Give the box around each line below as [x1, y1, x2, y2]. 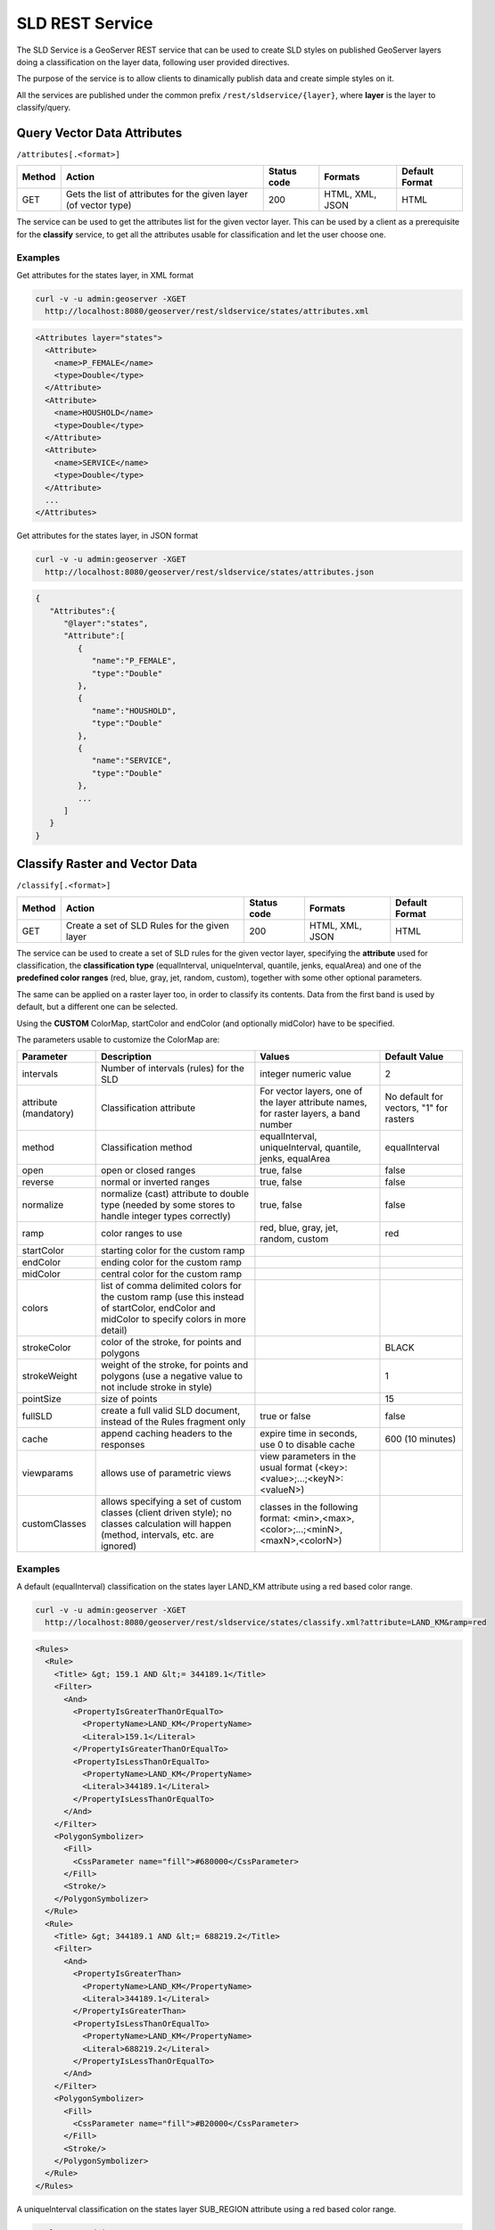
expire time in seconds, [260, 1427, 358, 1440]
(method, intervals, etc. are [101, 1529, 214, 1541]
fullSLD [21, 1410, 53, 1423]
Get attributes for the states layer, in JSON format [16, 531, 199, 541]
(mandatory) [21, 1107, 75, 1119]
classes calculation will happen [101, 1517, 232, 1530]
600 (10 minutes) [384, 1433, 457, 1445]
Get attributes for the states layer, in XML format [16, 269, 194, 280]
